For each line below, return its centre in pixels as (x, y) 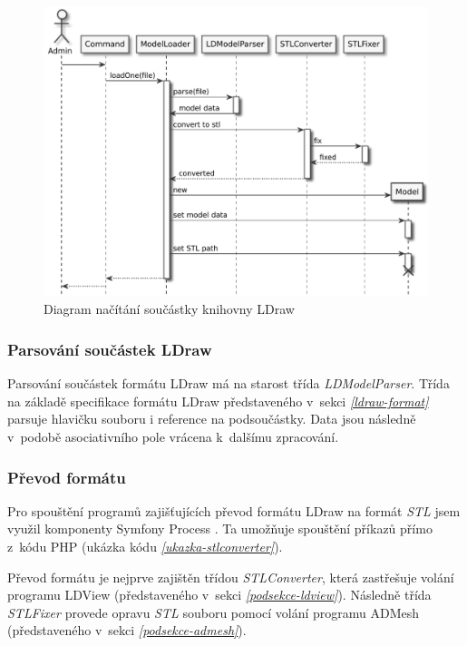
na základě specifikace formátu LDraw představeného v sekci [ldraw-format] (218, 401)
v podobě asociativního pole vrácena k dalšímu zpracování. (173, 437)
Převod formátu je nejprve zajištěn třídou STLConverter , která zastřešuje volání (231, 577)
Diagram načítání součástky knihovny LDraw (169, 309)
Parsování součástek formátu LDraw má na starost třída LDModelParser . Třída (229, 383)
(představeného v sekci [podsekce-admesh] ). (127, 630)
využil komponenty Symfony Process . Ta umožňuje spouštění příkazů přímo (220, 529)
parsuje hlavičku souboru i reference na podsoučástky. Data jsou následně (212, 419)
